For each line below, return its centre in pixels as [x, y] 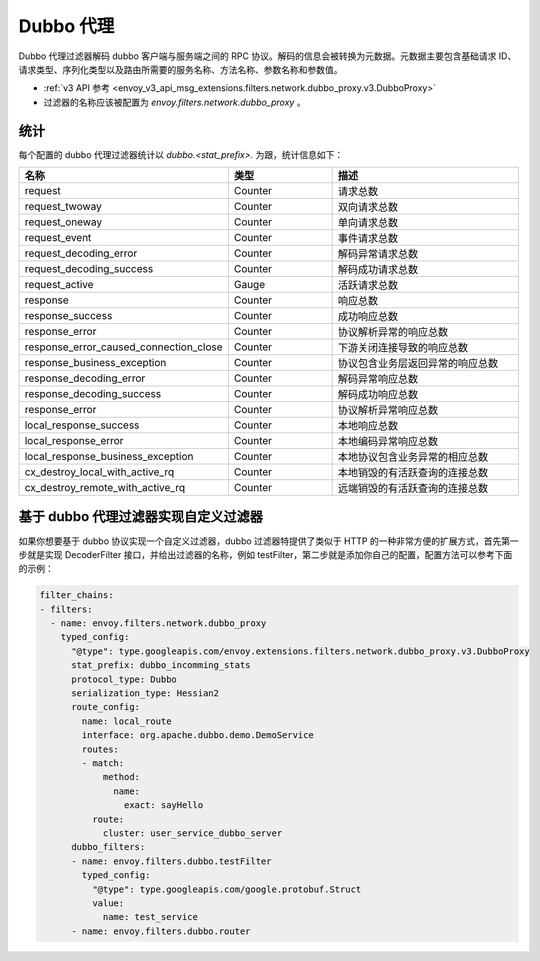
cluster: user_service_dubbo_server [192, 833]
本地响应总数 [368, 426]
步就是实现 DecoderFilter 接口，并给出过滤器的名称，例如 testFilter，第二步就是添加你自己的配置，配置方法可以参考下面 [265, 554]
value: [108, 903]
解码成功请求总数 [378, 270]
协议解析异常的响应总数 [393, 332]
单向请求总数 [368, 223]
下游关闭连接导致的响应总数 [403, 348]
